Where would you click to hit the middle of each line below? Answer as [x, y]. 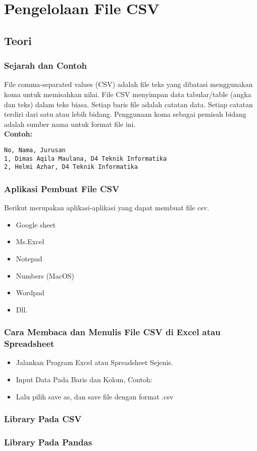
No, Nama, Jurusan [35, 150]
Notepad [29, 258]
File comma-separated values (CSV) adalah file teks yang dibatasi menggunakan [128, 84]
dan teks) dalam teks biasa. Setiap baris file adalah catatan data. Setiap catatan [128, 104]
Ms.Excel [30, 241]
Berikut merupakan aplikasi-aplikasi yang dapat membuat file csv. [107, 208]
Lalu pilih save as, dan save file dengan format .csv [95, 396]
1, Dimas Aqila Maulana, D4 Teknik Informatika [86, 159]
